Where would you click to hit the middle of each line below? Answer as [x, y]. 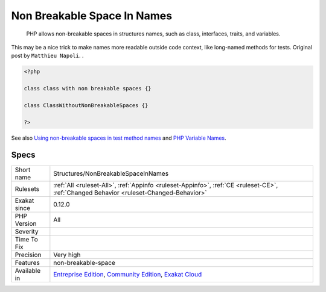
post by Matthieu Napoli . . [47, 56]
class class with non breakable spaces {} [88, 89]
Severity [27, 231]
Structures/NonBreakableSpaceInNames [111, 173]
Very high [67, 255]
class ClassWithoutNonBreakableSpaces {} [86, 105]
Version [26, 223]
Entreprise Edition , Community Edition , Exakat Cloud [128, 274]
